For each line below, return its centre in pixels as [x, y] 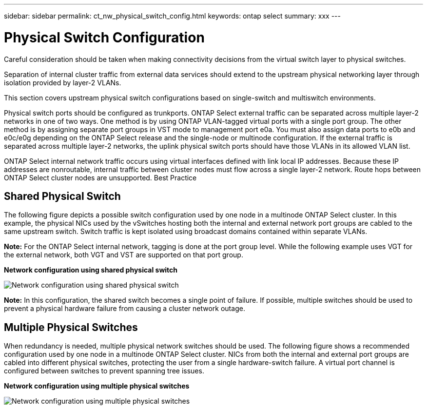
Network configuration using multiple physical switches [97, 386]
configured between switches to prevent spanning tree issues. [104, 371]
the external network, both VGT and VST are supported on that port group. [124, 255]
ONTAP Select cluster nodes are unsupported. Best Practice [100, 177]
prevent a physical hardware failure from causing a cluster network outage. [125, 309]
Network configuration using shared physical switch [91, 270]
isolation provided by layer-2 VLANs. [63, 82]
